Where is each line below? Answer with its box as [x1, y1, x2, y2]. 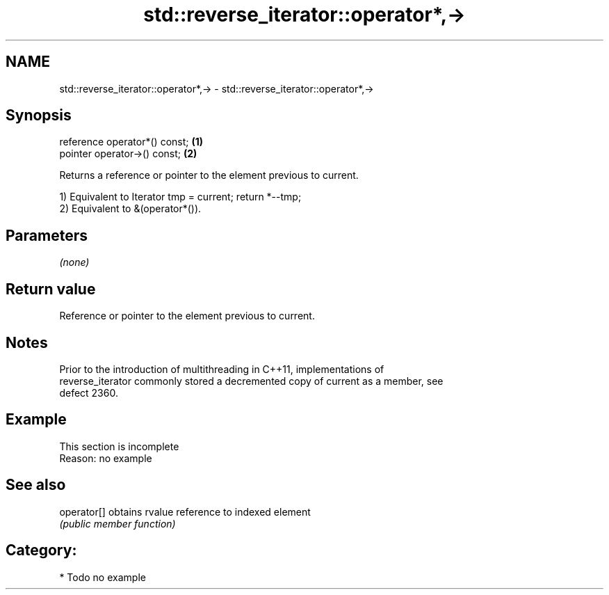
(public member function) [59, 517, 176, 530]
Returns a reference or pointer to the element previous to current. [59, 169, 359, 182]
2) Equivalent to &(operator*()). [59, 203, 202, 215]
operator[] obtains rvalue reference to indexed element [59, 505, 311, 518]
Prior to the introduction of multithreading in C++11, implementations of [59, 363, 384, 375]
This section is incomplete [59, 440, 179, 452]
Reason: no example [59, 452, 152, 464]
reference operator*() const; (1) [59, 136, 204, 148]
